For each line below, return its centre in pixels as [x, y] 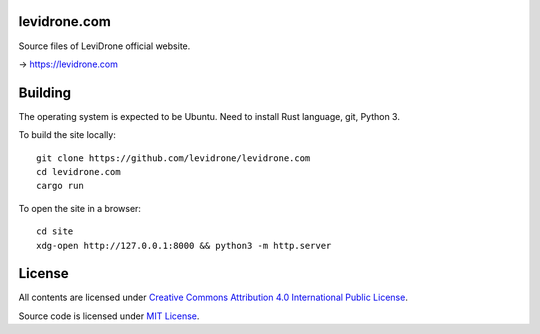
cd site [55, 231]
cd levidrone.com [78, 171]
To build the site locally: [67, 135]
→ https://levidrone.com [68, 64]
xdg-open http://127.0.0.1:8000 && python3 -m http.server [184, 245]
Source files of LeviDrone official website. [104, 46]
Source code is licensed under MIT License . [109, 316]
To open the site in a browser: [80, 208]
